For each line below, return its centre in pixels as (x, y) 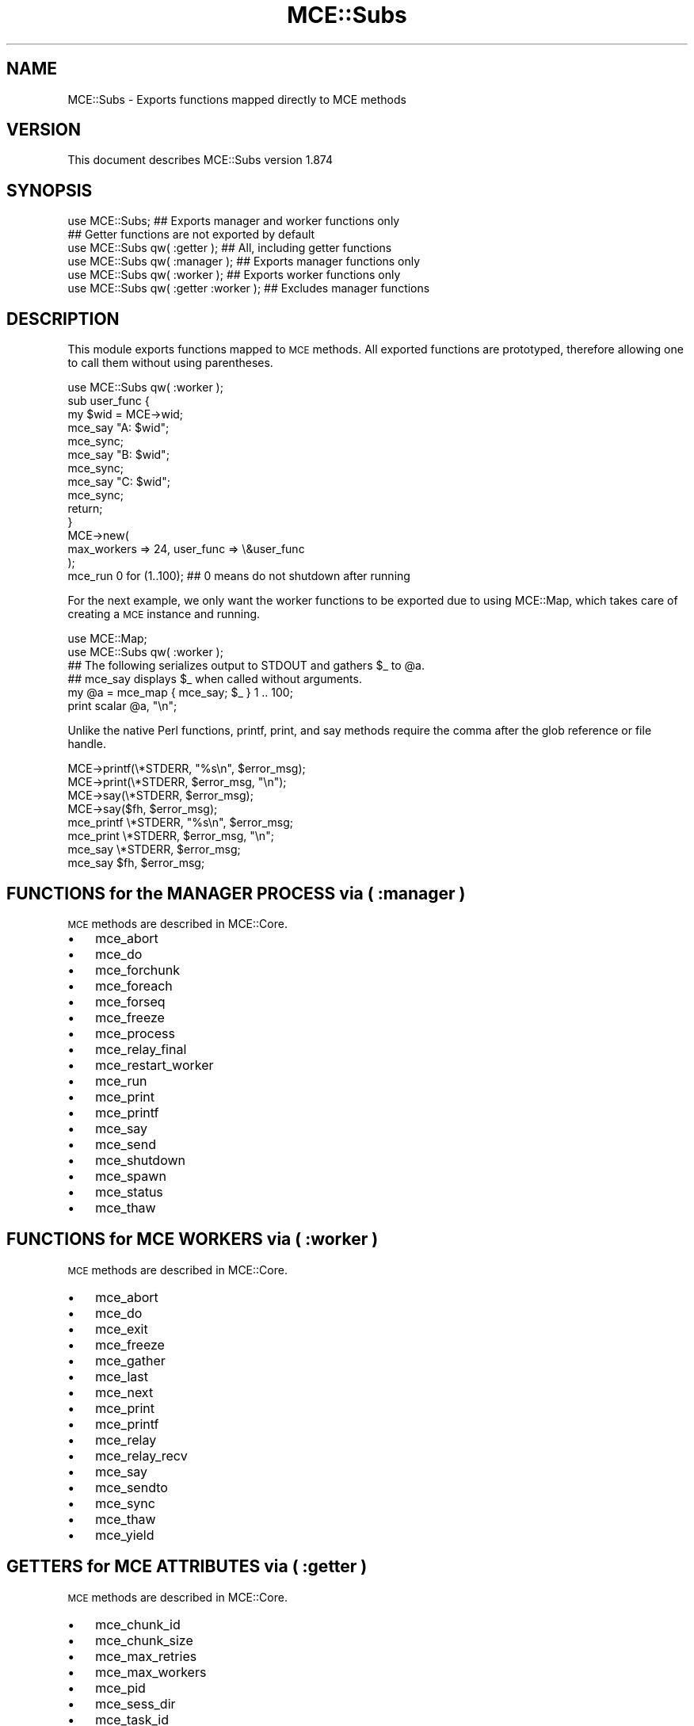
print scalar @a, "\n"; (122, 706)
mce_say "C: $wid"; (119, 482)
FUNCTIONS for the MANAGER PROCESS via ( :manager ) (236, 893)
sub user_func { (109, 401)
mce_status (129, 1191)
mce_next (124, 1392)
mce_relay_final (141, 1049)
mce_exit (122, 1329)
